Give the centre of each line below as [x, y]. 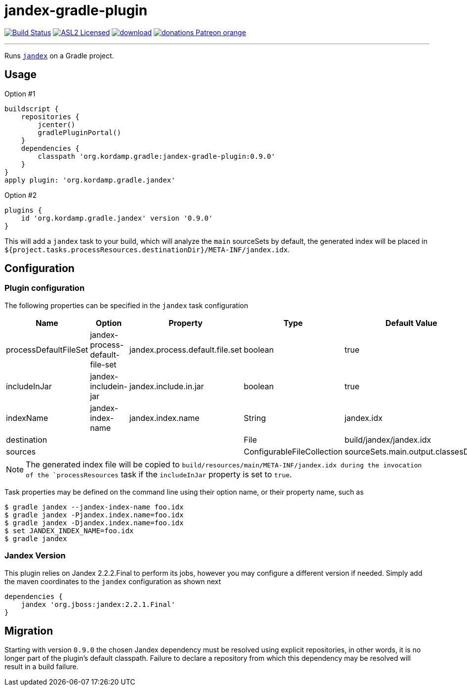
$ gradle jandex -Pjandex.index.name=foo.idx [94, 515]
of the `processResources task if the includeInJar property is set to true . [159, 474]
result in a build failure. [42, 667]
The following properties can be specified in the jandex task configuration [126, 305]
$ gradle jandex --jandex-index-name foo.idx [94, 507]
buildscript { [32, 109]
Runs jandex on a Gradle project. [59, 55]
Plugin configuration [45, 288]
